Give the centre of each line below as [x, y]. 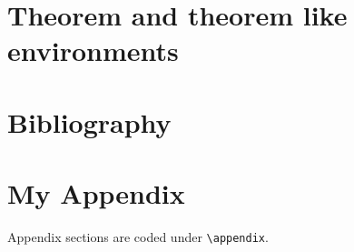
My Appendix [96, 193]
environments [93, 50]
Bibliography [89, 121]
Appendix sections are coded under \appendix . [138, 237]
